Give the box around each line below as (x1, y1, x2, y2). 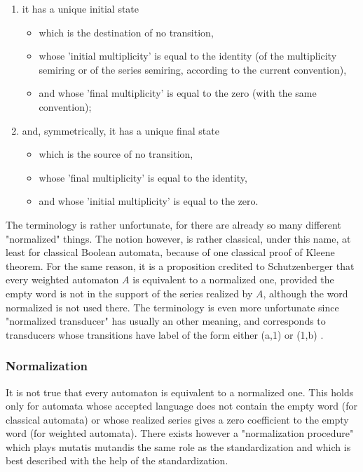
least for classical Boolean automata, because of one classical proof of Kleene (6, 245, 335, 259)
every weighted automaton (6, 272, 119, 287)
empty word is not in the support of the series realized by (6, 285, 253, 300)
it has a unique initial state (22, 1, 139, 15)
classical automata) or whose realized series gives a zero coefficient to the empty (6, 412, 349, 426)
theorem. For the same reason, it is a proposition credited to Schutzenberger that (6, 258, 355, 273)
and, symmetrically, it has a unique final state (22, 123, 219, 137)
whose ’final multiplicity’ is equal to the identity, (39, 170, 247, 184)
